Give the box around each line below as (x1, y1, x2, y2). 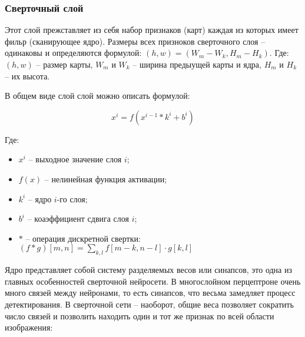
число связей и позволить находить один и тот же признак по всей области (5, 309, 274, 322)
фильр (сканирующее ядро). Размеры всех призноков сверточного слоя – (5, 35, 266, 47)
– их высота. (5, 69, 50, 82)
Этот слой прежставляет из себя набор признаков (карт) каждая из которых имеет (5, 24, 299, 36)
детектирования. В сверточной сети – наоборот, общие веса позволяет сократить (5, 298, 294, 310)
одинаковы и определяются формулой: (5, 46, 142, 59)
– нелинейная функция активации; (44, 172, 167, 185)
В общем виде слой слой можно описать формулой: (5, 89, 190, 102)
